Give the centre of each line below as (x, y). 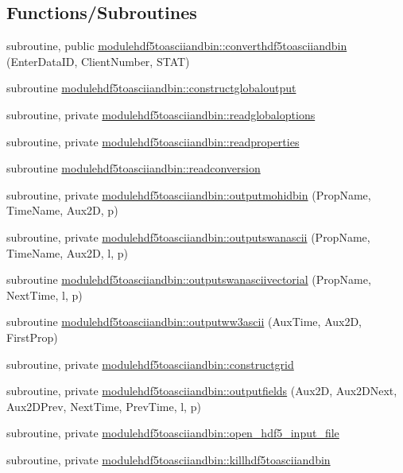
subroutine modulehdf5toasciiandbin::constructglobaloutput (151, 88)
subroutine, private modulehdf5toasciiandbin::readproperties (153, 141)
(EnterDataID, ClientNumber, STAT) (98, 61)
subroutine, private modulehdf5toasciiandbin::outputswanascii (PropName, (188, 236)
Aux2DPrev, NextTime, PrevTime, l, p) (104, 406)
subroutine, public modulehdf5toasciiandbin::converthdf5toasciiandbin (177, 46)
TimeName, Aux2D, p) (62, 210)
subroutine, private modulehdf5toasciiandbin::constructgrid (150, 364)
